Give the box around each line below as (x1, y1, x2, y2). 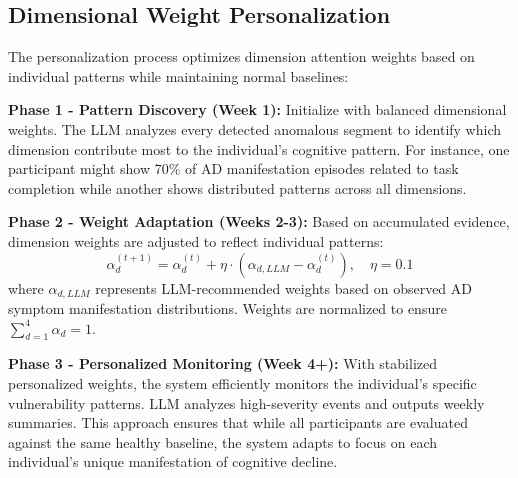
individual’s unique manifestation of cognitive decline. (8, 451, 338, 472)
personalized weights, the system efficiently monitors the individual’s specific (8, 372, 477, 393)
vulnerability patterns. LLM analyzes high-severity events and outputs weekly (8, 392, 485, 413)
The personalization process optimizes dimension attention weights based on (8, 46, 475, 67)
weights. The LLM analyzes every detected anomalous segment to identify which (8, 118, 502, 139)
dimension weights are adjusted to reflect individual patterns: (8, 230, 384, 251)
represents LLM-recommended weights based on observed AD (95, 277, 472, 298)
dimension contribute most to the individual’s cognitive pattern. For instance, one (8, 138, 510, 159)
